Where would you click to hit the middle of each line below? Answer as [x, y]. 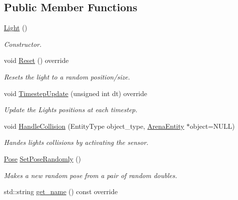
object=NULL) [212, 126]
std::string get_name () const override [61, 191]
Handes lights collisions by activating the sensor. [76, 142]
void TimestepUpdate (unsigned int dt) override [76, 93]
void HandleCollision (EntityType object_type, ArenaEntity [94, 126]
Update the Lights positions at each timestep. [71, 110]
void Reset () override [36, 60]
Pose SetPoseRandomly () [43, 158]
